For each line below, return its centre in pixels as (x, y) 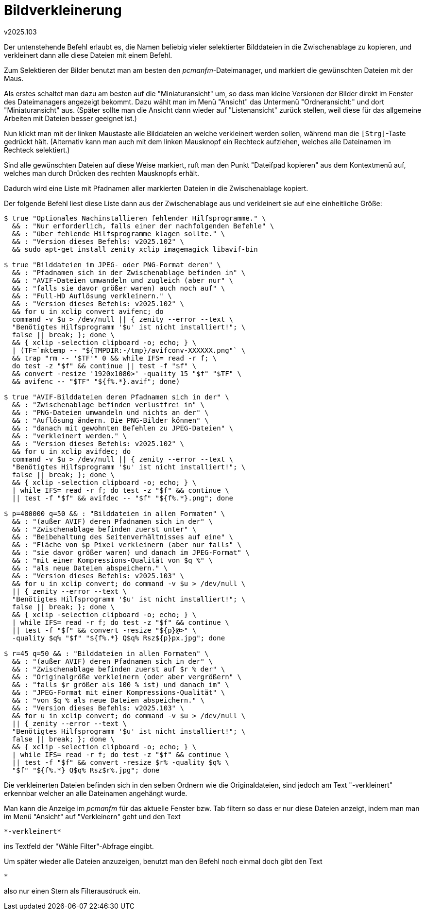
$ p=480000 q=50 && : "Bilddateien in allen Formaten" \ (115, 513)
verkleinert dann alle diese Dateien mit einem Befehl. (88, 55)
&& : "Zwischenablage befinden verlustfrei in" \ (108, 405)
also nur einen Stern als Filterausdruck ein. (72, 891)
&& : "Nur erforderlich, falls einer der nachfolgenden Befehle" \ (143, 226)
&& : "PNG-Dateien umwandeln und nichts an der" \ (110, 412)
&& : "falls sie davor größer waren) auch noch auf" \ (119, 288)
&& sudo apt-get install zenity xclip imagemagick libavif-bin (135, 249)
